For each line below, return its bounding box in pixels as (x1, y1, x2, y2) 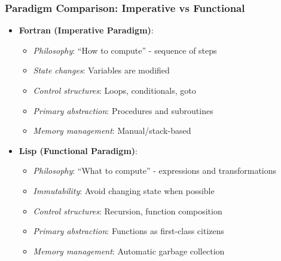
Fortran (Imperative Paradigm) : (19, 24, 154, 36)
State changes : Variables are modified (33, 64, 170, 76)
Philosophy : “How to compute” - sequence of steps (33, 44, 217, 56)
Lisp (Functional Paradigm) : (19, 144, 138, 156)
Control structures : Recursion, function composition (33, 204, 222, 217)
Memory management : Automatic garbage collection (33, 244, 225, 257)
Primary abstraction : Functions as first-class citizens (33, 225, 225, 237)
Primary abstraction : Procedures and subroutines (33, 104, 213, 116)
